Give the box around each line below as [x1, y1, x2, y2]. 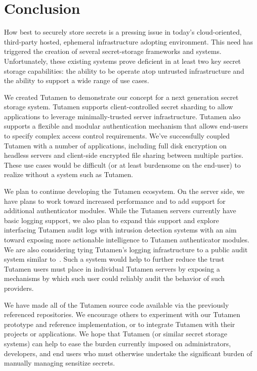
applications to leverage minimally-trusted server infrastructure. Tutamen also [4, 111, 241, 121]
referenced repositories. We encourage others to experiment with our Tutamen [4, 309, 241, 320]
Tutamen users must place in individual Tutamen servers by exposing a [4, 263, 220, 274]
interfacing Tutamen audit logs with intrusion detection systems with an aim [4, 225, 237, 235]
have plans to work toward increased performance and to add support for [4, 195, 226, 206]
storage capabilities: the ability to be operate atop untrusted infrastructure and [4, 65, 244, 76]
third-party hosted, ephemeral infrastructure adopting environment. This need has [4, 36, 253, 46]
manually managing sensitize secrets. [4, 358, 115, 368]
